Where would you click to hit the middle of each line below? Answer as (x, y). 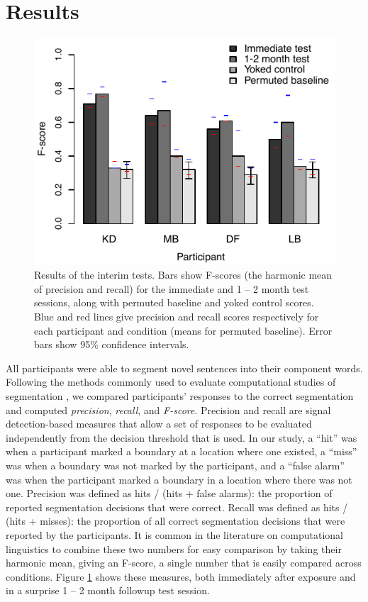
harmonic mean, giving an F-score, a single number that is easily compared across (184, 563)
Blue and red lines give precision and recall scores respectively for (177, 316)
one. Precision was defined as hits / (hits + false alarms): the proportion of (169, 493)
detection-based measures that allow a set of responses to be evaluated (159, 424)
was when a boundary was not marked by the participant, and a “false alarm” (175, 465)
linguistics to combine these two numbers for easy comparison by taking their (174, 548)
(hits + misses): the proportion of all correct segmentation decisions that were (175, 521)
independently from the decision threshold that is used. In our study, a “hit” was (182, 437)
